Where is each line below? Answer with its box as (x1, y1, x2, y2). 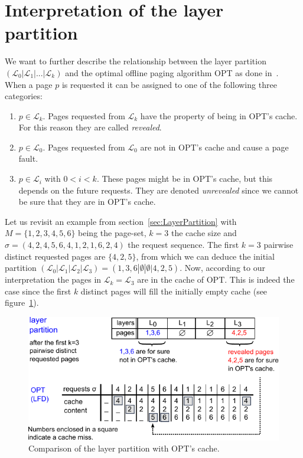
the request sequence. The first (128, 238, 239, 251)
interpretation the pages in (5, 273, 102, 286)
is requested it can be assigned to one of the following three (61, 78, 277, 90)
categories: (5, 90, 43, 102)
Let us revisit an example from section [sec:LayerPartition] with (5, 215, 237, 227)
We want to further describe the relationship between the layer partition (5, 55, 266, 67)
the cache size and (171, 227, 237, 239)
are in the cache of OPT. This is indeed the (137, 273, 295, 286)
